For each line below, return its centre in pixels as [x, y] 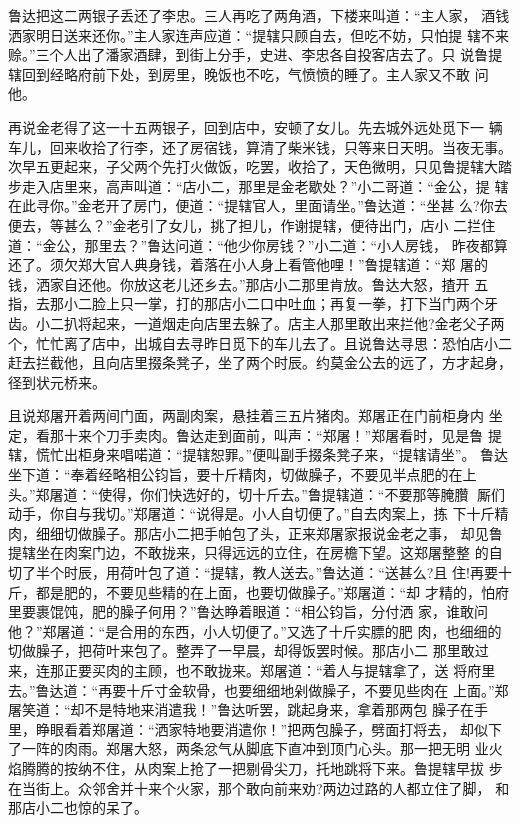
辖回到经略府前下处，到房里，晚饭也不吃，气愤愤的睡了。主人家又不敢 [239, 73]
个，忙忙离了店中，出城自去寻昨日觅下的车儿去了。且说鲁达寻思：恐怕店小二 [260, 342]
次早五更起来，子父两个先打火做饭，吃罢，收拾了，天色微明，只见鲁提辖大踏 [260, 166]
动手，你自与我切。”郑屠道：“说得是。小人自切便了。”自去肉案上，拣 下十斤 [251, 513]
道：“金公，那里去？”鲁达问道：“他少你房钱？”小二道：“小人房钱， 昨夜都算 [258, 244]
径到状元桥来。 [57, 381]
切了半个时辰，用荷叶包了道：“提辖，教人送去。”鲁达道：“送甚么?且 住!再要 [253, 572]
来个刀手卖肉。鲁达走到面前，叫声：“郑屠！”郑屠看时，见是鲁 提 [289, 434]
